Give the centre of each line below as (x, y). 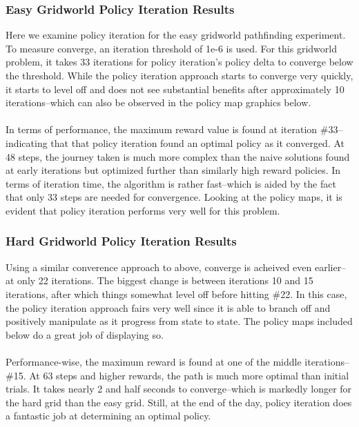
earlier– (330, 267)
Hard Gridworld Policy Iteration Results (121, 241)
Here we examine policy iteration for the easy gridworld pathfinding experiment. (176, 35)
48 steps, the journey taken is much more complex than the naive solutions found (178, 156)
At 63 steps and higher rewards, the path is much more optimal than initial (189, 375)
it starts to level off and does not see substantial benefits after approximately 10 (175, 89)
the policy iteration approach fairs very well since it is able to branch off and (168, 307)
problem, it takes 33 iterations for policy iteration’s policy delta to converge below (179, 62)
